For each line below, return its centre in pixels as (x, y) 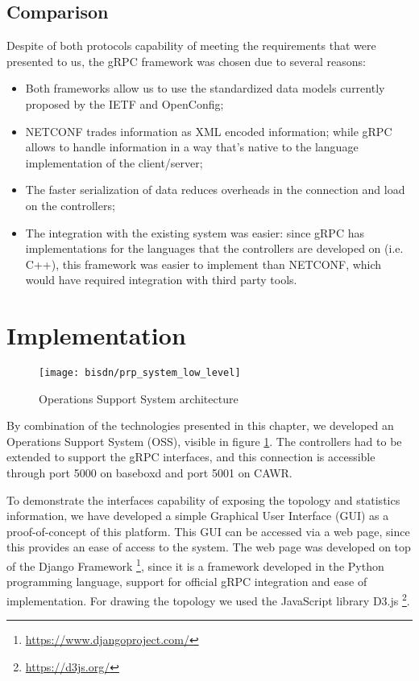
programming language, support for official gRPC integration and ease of (187, 582)
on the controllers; (70, 205)
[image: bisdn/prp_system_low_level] (140, 373)
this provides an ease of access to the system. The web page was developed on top (209, 547)
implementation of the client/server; (114, 162)
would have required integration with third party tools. (161, 280)
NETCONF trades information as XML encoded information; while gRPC (209, 131)
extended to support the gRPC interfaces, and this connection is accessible (191, 457)
